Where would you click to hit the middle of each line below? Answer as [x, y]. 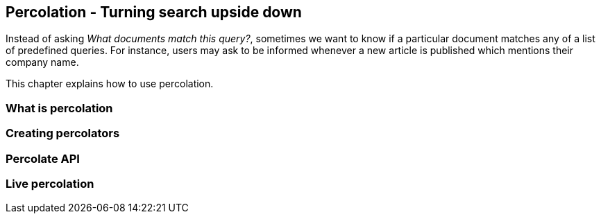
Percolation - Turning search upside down [154, 12]
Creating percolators [63, 133]
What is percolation [59, 108]
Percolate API [43, 158]
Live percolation [50, 183]
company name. [42, 62]
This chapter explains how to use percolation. [110, 84]
